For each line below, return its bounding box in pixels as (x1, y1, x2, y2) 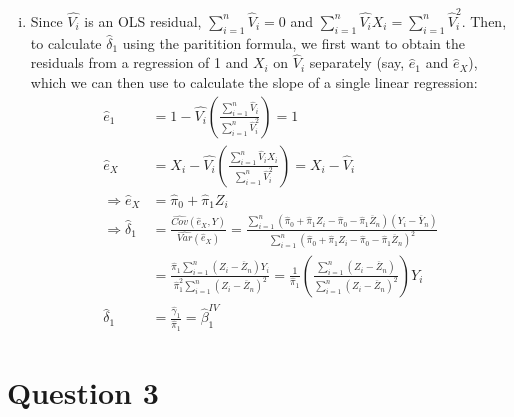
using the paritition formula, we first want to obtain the (122, 32, 465, 53)
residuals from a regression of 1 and (30, 52, 249, 73)
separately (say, (309, 52, 405, 73)
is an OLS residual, (84, 10, 202, 31)
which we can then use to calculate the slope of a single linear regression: (30, 71, 478, 92)
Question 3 (7, 371, 159, 412)
